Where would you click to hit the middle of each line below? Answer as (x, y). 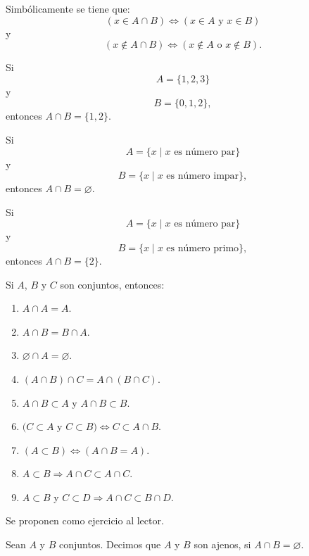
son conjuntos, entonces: (112, 284)
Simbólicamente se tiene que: (68, 8)
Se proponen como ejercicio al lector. (85, 520)
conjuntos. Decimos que (110, 544)
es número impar (203, 176)
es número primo (203, 248)
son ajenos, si (222, 544)
